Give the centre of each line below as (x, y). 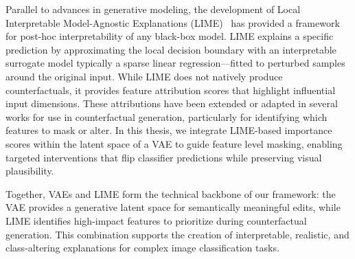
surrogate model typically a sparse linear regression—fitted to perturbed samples (175, 63)
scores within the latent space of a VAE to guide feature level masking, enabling (174, 143)
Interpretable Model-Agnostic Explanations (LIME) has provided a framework (173, 22)
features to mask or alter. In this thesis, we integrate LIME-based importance (169, 130)
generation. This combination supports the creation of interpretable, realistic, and (177, 234)
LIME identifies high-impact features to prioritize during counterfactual (156, 220)
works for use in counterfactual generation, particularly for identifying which (167, 116)
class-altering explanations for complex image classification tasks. (142, 248)
